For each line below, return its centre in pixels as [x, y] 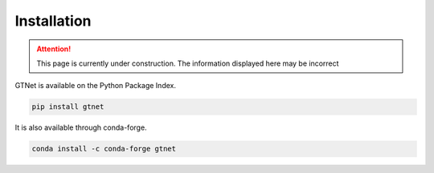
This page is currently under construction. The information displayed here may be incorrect [188, 63]
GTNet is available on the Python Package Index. [96, 86]
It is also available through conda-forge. [81, 127]
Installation [53, 21]
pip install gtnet [68, 107]
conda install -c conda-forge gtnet [104, 149]
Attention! [54, 49]
